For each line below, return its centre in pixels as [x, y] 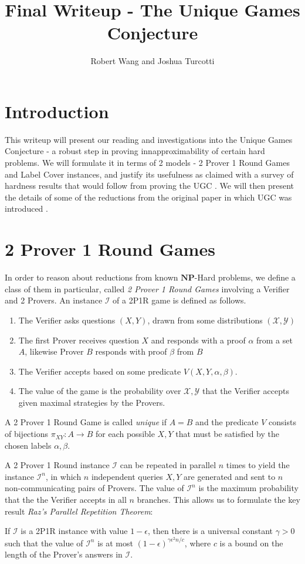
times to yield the [258, 465]
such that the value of [44, 543]
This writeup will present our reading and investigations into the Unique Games [149, 139]
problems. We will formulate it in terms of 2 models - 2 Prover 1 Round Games [147, 163]
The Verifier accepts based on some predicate [100, 371]
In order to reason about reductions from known [91, 277]
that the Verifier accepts [245, 391]
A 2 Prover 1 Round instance [57, 465]
